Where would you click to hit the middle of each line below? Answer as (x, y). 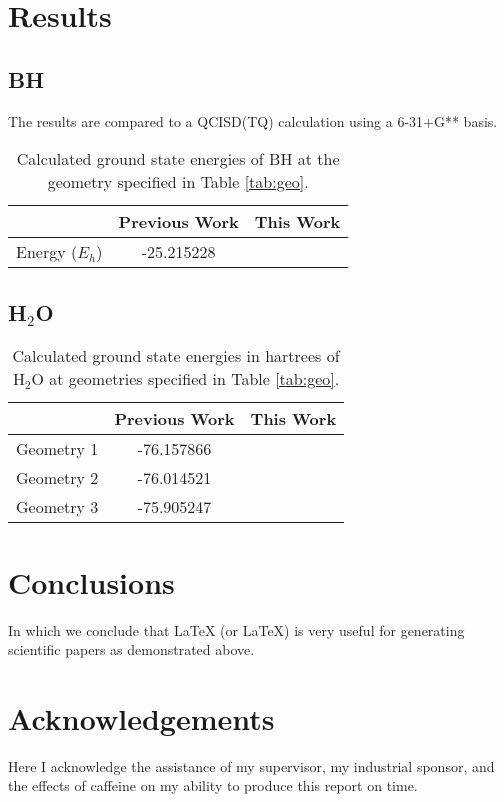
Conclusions (91, 581)
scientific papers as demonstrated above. (131, 649)
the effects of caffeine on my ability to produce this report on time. (213, 785)
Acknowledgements (141, 717)
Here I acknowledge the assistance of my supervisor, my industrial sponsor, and (251, 765)
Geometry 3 (57, 507)
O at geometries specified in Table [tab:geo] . (185, 379)
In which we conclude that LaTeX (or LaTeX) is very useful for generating (236, 629)
